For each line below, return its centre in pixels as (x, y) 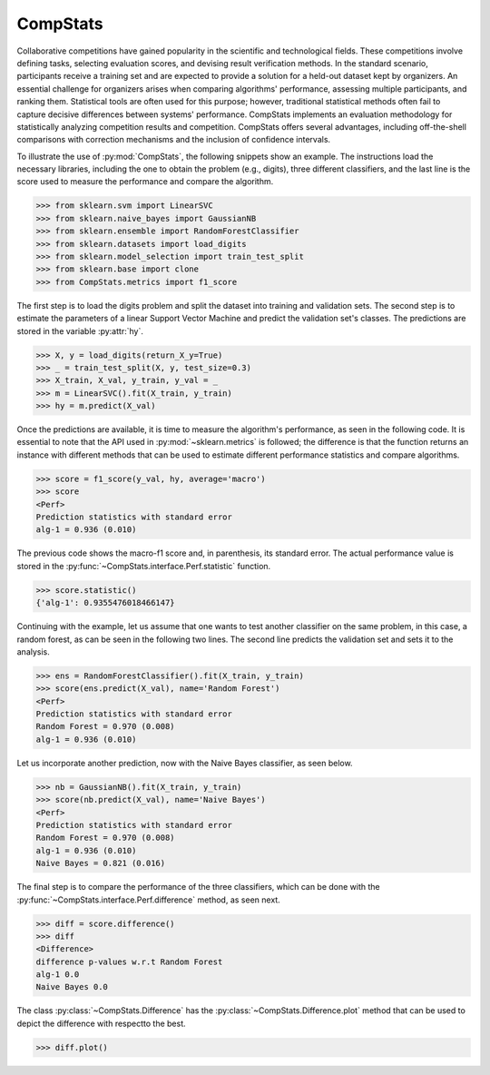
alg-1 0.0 (58, 975)
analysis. (33, 651)
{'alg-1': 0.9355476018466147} (106, 603)
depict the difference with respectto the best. (101, 1023)
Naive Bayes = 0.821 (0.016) (101, 863)
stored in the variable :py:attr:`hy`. (80, 330)
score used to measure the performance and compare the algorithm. (145, 182)
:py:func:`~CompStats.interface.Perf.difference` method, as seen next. (148, 900)
